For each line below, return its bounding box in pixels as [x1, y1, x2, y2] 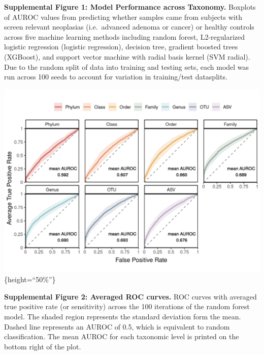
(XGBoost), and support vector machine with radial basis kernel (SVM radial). [4, 51, 250, 62]
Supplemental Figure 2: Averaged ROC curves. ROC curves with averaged [4, 291, 257, 302]
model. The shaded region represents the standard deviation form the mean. [4, 311, 241, 321]
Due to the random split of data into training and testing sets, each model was [4, 61, 249, 72]
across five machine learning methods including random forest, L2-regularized [4, 31, 245, 42]
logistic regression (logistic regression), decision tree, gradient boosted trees [4, 41, 238, 52]
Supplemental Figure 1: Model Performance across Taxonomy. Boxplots [4, 2, 256, 12]
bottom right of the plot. [4, 341, 81, 351]
